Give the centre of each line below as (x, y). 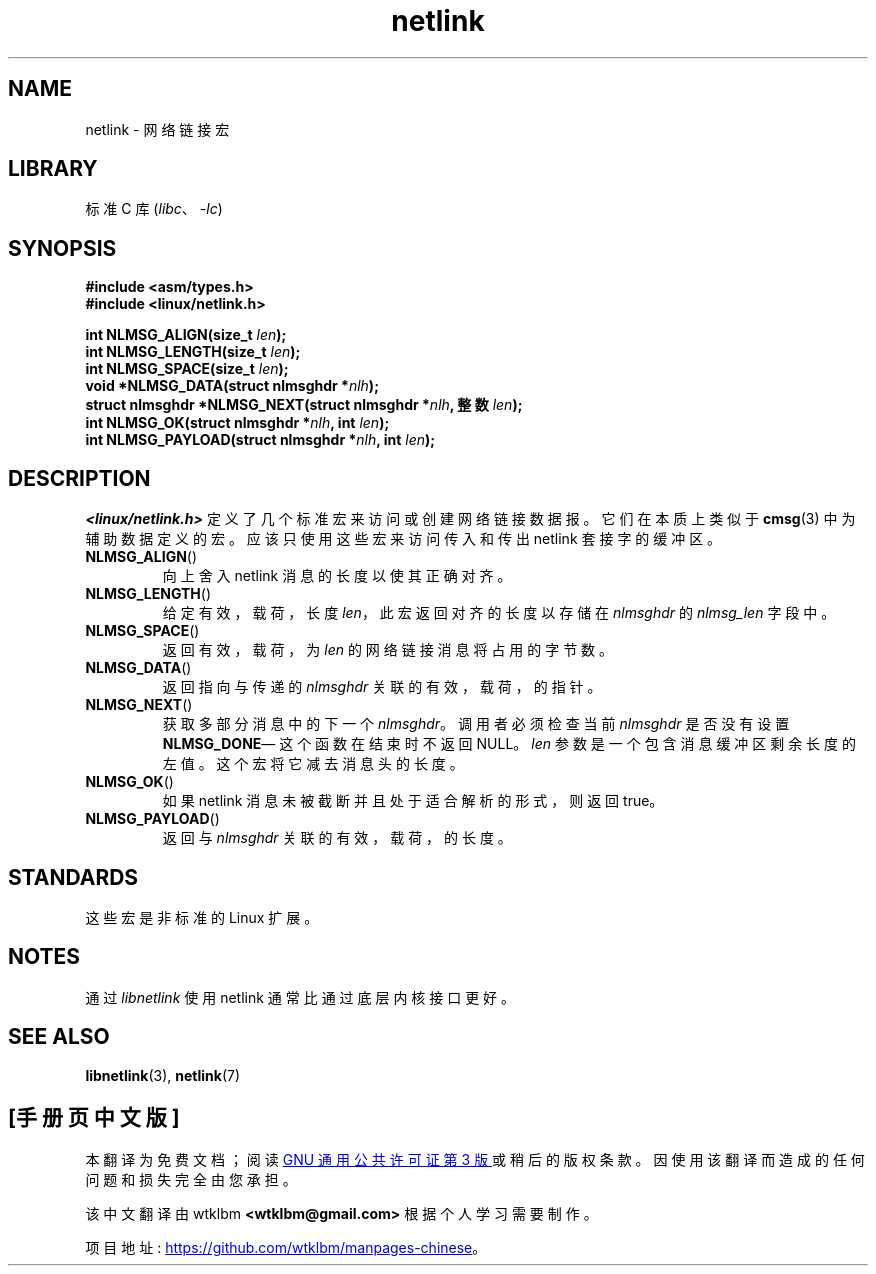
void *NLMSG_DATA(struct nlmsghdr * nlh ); (232, 386)
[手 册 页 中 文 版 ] (94, 1118)
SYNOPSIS (62, 248)
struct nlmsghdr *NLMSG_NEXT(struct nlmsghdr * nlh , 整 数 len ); (304, 405)
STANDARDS (73, 877)
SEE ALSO (59, 1037)
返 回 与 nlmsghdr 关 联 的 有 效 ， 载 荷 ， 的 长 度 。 (337, 838)
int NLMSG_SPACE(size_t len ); (187, 369)
